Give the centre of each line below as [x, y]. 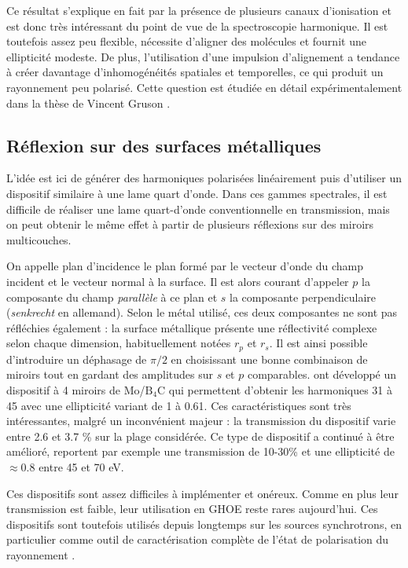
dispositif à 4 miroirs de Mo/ [76, 389]
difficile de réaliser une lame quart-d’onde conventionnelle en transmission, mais [198, 209]
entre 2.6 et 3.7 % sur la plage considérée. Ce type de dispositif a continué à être [200, 436]
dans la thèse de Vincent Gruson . [88, 103]
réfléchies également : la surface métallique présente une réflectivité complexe [192, 327]
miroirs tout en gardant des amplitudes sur [110, 374]
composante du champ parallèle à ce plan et [112, 297]
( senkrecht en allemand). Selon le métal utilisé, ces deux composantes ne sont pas [202, 312]
